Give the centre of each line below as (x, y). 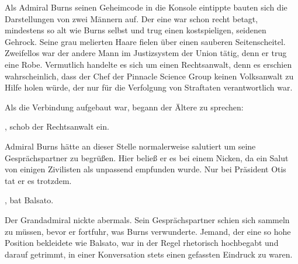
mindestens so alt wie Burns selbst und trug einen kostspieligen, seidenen (136, 30)
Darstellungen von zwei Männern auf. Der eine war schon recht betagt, (131, 18)
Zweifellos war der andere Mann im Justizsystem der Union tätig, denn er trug (146, 53)
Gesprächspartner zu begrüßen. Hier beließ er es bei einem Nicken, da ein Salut (147, 157)
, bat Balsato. (29, 200)
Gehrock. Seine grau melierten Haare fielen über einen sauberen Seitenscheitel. (145, 41)
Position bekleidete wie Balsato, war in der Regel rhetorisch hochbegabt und (142, 243)
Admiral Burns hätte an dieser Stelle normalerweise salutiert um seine (130, 146)
